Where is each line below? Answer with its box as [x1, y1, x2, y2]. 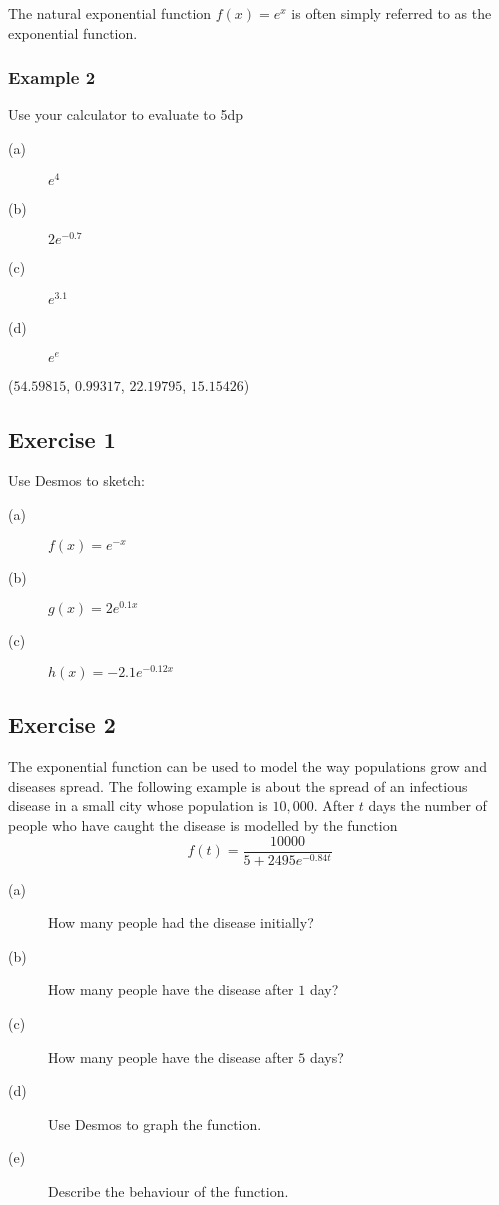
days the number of [368, 795, 487, 816]
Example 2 [8, 65, 96, 90]
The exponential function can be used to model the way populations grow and [8, 756, 487, 777]
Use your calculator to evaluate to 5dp [8, 104, 244, 125]
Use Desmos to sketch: [8, 470, 145, 491]
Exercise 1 [8, 423, 116, 454]
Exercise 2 [8, 709, 116, 740]
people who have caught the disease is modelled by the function [8, 815, 398, 835]
